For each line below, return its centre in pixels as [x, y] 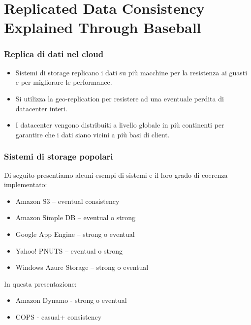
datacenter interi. [41, 108]
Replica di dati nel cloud [54, 54]
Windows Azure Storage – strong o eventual [82, 267]
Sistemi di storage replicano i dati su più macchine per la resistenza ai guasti [131, 72]
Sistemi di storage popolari [59, 156]
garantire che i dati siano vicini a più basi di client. [93, 134]
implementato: [26, 184]
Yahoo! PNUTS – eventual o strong [69, 250]
